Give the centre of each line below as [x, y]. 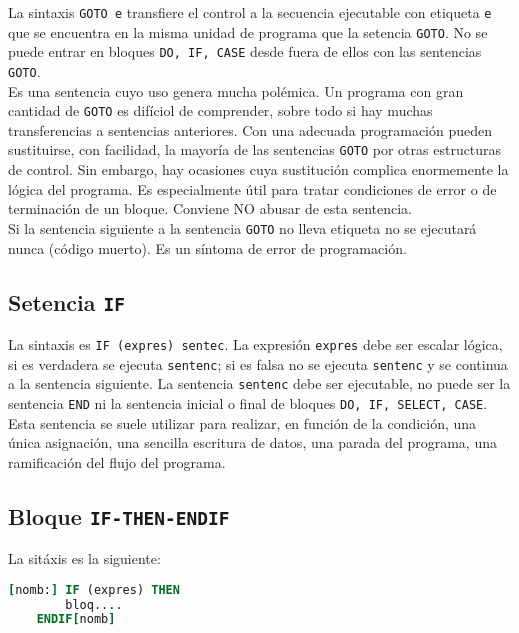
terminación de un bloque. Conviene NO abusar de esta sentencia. [210, 208]
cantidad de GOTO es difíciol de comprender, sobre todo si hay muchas [220, 110]
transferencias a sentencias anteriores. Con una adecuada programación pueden [250, 129]
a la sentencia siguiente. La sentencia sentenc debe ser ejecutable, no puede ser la [259, 383]
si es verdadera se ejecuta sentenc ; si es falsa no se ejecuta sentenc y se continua [258, 363]
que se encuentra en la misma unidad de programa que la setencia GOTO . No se [248, 31]
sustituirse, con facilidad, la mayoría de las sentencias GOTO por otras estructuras [255, 149]
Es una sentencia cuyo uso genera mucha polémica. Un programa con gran [236, 90]
